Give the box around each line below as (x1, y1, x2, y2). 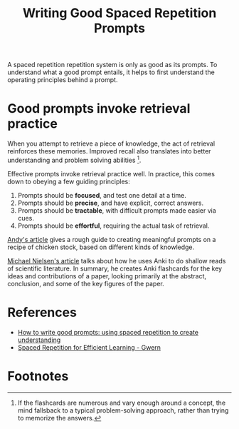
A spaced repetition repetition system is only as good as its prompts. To (7, 61, 218, 69)
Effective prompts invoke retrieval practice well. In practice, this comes (7, 169, 216, 178)
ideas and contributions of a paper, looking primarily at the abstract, (7, 271, 207, 280)
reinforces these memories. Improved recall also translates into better (7, 147, 211, 156)
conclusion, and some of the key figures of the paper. (7, 279, 165, 288)
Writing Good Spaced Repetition (22, 5, 217, 21)
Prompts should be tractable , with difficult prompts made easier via (17, 206, 217, 215)
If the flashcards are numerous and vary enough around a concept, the (17, 398, 226, 407)
